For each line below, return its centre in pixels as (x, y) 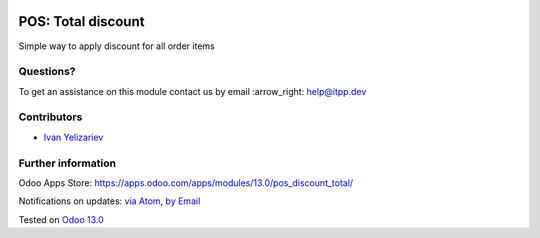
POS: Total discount (81, 21)
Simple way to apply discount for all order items (116, 46)
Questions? (47, 72)
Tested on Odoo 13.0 (61, 219)
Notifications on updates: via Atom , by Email (109, 201)
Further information (67, 163)
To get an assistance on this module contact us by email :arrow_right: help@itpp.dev (192, 91)
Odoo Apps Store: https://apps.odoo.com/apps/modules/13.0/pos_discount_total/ (186, 182)
